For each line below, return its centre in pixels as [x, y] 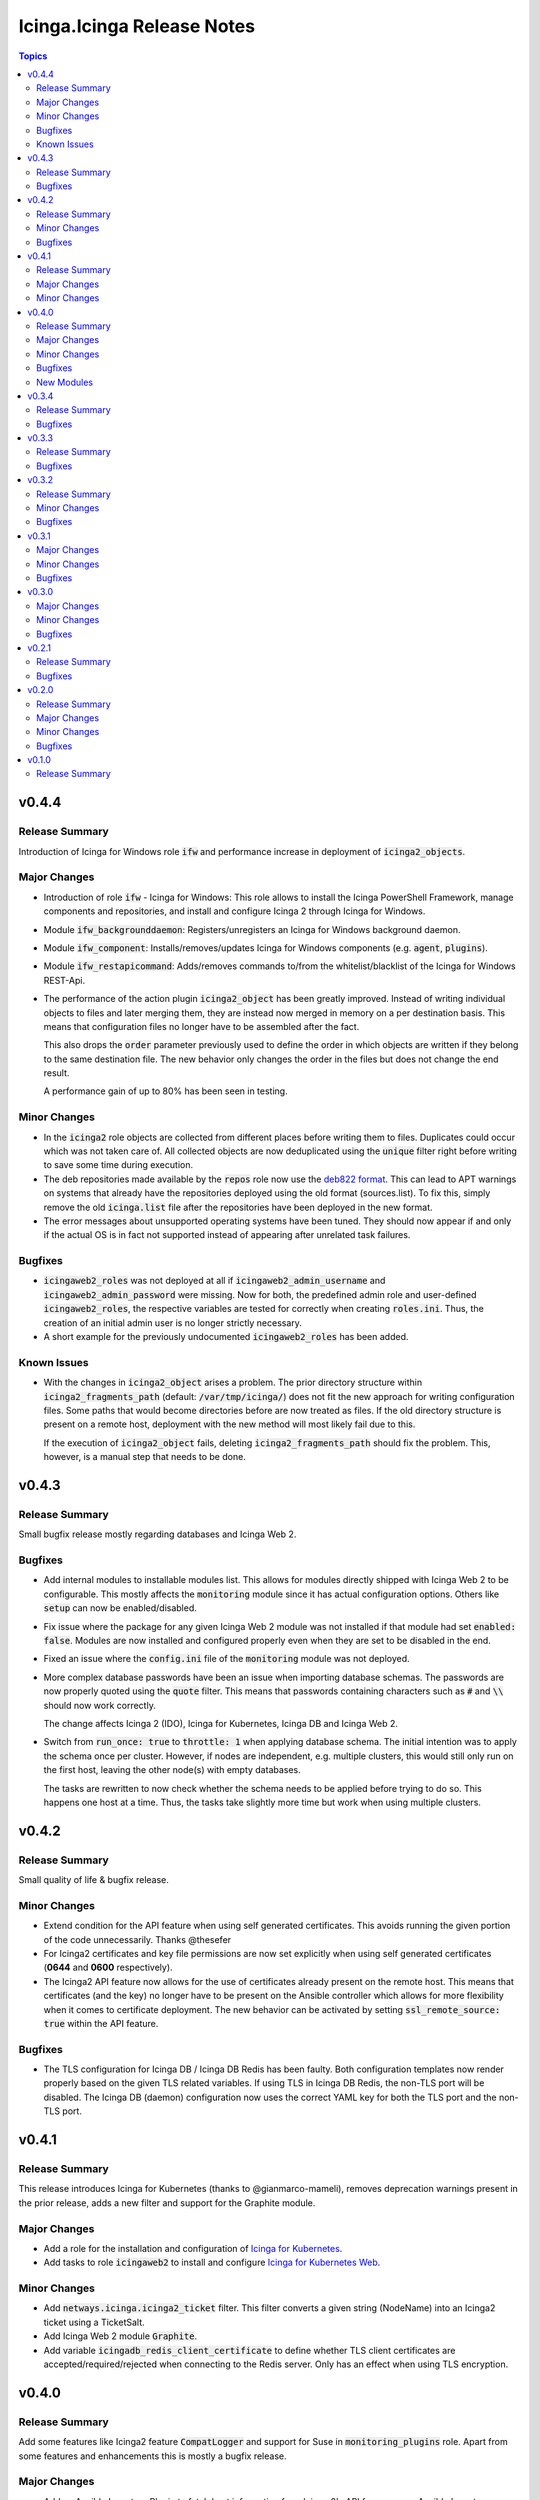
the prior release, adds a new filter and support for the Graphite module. [167, 2202]
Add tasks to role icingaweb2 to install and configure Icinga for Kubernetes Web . [212, 2262]
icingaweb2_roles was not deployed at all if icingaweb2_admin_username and [214, 1281]
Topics [33, 56]
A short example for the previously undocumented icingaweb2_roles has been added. [226, 1337]
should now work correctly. [100, 1705]
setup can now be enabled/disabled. [120, 1608]
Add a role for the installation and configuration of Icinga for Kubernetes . [193, 2248]
